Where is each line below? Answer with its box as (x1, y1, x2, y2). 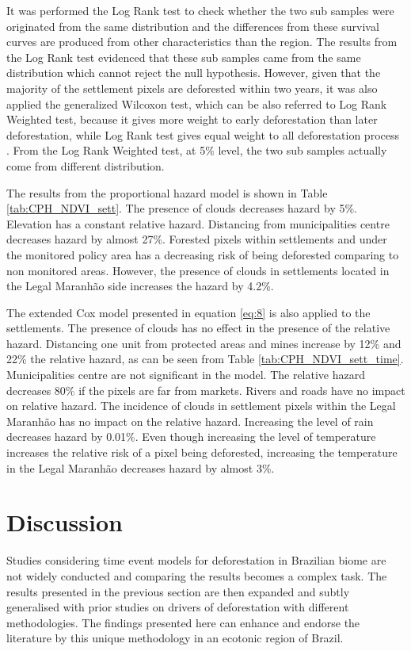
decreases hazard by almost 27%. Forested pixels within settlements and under (6, 231, 387, 247)
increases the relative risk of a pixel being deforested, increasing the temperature (6, 444, 398, 461)
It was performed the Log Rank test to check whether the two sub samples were (6, 2, 394, 18)
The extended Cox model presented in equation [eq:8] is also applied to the (6, 304, 371, 320)
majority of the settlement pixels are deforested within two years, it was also (6, 79, 378, 96)
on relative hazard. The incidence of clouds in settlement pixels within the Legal (6, 397, 396, 414)
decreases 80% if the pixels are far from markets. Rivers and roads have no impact (6, 381, 405, 398)
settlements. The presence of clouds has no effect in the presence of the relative (6, 320, 390, 336)
